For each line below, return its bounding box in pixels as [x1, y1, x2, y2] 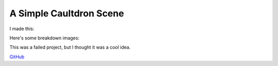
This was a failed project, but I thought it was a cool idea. [9, 44, 131, 51]
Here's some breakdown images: [9, 35, 80, 41]
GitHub [9, 54, 25, 60]
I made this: [9, 26, 34, 32]
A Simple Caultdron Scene [9, 8, 125, 19]
